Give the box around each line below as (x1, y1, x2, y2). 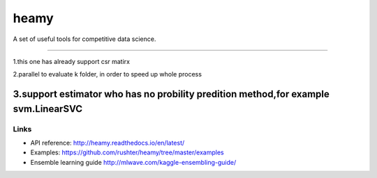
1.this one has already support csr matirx (13, 57, 131, 65)
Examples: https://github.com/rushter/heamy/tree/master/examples (30, 148, 224, 156)
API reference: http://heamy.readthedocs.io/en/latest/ (30, 139, 185, 147)
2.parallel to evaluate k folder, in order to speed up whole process (13, 70, 202, 79)
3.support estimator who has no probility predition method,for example (13, 88, 330, 100)
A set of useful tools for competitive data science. (13, 35, 156, 43)
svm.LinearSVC (13, 103, 83, 115)
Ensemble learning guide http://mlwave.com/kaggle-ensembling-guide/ (30, 158, 237, 166)
